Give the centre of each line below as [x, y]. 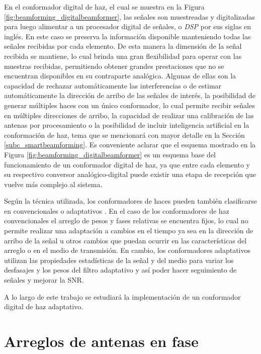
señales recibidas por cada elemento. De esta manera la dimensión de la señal [123, 46]
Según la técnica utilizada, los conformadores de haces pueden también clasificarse [130, 201]
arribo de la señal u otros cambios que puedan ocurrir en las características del [125, 240]
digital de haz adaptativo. [44, 306]
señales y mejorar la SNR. [44, 280]
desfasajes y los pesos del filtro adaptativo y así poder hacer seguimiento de [120, 270]
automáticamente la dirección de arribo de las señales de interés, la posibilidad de [130, 95]
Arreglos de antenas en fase [101, 341]
